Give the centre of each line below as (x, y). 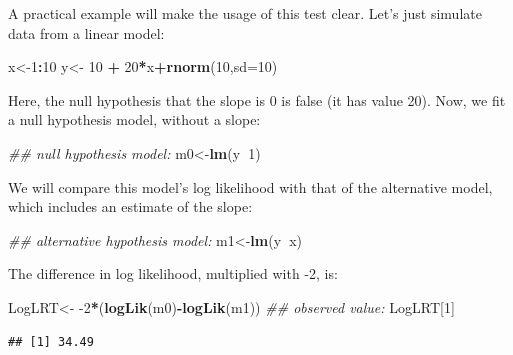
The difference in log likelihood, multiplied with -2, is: (173, 273)
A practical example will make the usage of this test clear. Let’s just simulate (245, 13)
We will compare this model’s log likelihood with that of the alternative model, (250, 186)
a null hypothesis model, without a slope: (134, 119)
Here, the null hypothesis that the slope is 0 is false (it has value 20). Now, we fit (257, 99)
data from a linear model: (86, 32)
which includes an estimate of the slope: (130, 206)
